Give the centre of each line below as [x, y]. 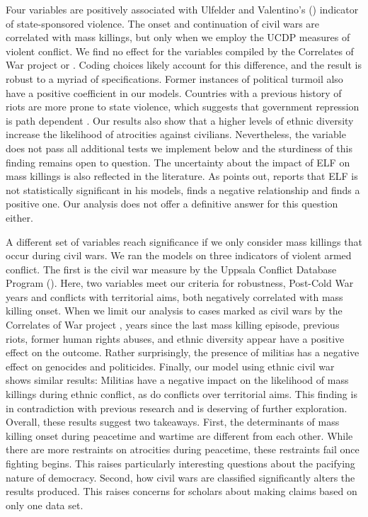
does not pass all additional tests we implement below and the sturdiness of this [179, 148]
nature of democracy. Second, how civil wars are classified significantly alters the [180, 477]
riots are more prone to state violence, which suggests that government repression [183, 107]
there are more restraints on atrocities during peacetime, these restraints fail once [183, 449]
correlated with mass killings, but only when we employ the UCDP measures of [178, 37]
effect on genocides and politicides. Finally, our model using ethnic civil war [170, 366]
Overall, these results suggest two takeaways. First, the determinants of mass [173, 422]
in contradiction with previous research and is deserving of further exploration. [177, 408]
